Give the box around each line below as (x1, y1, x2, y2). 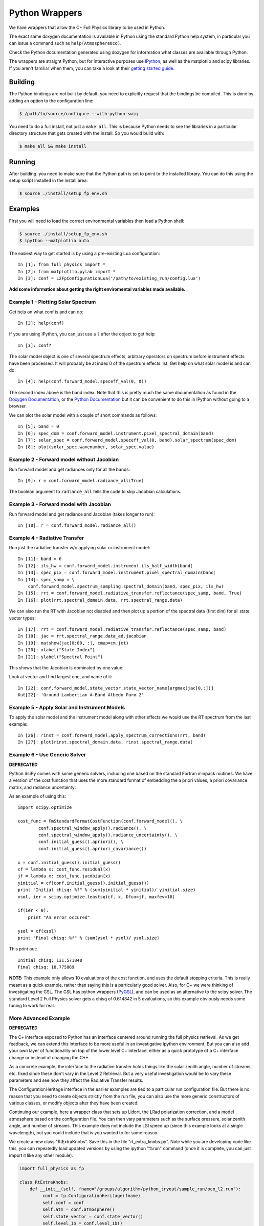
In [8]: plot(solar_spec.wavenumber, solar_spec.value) (18, 444, 154, 450)
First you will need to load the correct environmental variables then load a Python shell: (9, 218, 185, 224)
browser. (9, 403, 27, 409)
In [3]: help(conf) (18, 320, 65, 326)
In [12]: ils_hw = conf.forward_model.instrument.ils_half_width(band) (18, 563, 193, 568)
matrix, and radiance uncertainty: (9, 784, 76, 790)
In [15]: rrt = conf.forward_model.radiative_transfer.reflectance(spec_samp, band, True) (18, 590, 242, 596)
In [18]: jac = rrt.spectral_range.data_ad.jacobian (18, 633, 147, 639)
